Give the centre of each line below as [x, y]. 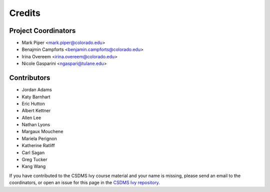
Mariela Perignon [39, 138]
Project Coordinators [42, 31]
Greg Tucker [34, 160]
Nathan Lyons [36, 125]
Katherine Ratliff [38, 146]
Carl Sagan [33, 153]
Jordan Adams [37, 90]
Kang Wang [34, 167]
